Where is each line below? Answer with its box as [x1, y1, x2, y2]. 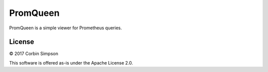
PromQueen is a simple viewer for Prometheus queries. [9, 25, 122, 31]
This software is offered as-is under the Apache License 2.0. [9, 60, 134, 66]
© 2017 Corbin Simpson [9, 51, 59, 57]
